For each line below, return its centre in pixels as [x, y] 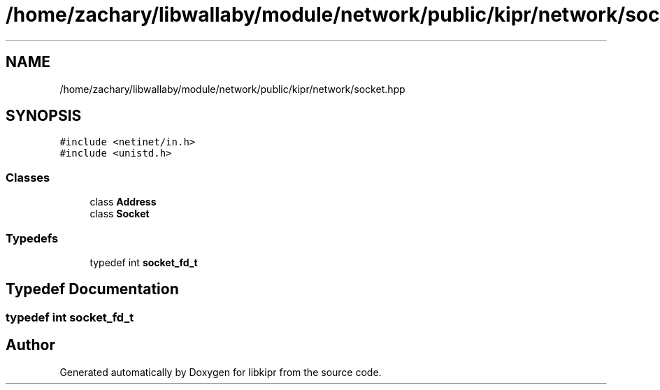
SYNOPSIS [44, 116]
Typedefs [32, 238]
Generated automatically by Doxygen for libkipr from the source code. [221, 372]
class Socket [120, 214]
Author [30, 345]
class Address [123, 202]
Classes [28, 177]
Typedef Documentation [92, 289]
